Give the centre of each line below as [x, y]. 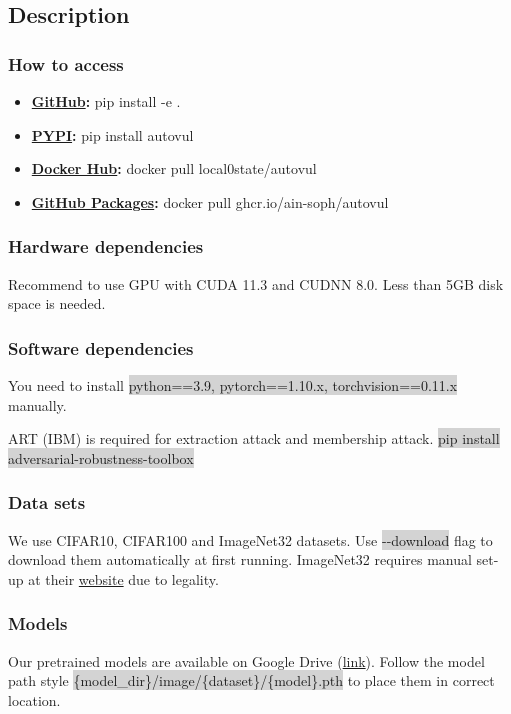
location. [34, 699]
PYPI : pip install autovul [112, 134]
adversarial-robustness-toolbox [101, 457]
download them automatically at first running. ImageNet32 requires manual [240, 559]
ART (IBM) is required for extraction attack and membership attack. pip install [254, 438]
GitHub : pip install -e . [106, 101]
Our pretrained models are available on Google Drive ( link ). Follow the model [246, 660]
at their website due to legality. [123, 578]
